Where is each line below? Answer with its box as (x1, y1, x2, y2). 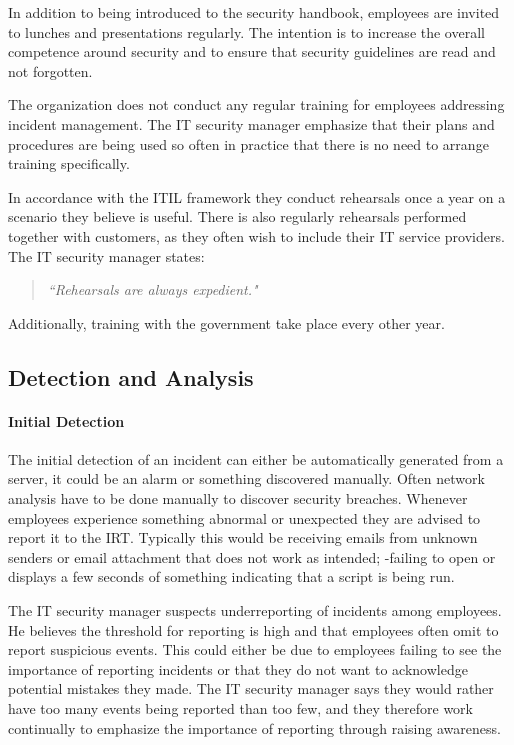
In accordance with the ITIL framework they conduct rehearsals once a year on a (8, 186, 506, 207)
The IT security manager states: (8, 245, 205, 266)
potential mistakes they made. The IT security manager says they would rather (8, 678, 494, 699)
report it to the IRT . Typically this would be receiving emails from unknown (8, 527, 478, 548)
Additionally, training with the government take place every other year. (8, 312, 445, 333)
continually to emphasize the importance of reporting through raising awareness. (8, 717, 501, 738)
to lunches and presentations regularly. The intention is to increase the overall (8, 21, 485, 42)
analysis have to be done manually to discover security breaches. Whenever (8, 488, 468, 509)
